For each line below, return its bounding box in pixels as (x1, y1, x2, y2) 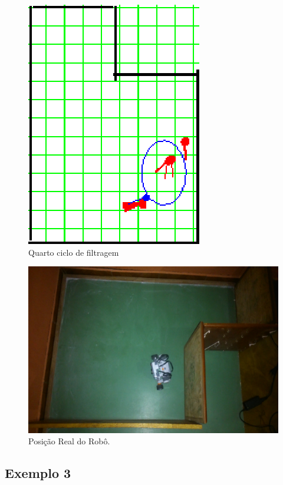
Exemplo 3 (5, 464, 71, 482)
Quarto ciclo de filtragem (28, 246, 119, 258)
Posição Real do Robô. (28, 435, 110, 447)
